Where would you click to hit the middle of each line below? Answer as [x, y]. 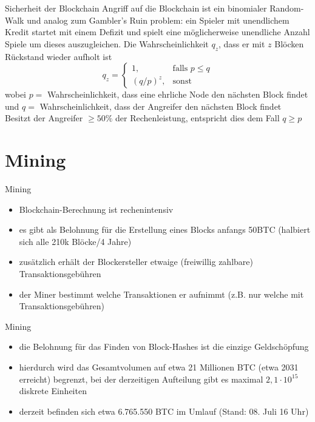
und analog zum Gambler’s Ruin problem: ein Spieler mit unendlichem [158, 20]
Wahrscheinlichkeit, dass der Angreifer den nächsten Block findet [161, 106]
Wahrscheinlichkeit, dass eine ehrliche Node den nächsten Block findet [178, 94]
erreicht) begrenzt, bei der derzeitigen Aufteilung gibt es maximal [141, 379]
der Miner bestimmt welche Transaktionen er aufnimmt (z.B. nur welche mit [161, 294]
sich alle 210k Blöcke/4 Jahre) [75, 241]
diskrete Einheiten [53, 391]
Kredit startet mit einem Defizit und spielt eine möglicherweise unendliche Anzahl [157, 32]
